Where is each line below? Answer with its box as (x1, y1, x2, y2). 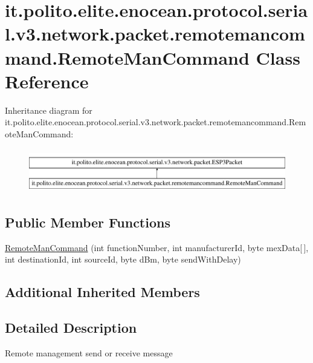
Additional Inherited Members (5, 283, 200, 301)
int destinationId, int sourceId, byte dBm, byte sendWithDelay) (5, 253, 241, 266)
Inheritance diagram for (5, 103, 92, 116)
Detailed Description (5, 318, 137, 337)
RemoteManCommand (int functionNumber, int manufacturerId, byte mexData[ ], (5, 241, 309, 253)
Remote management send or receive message (5, 347, 173, 359)
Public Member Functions (5, 213, 170, 232)
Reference (5, 68, 89, 93)
